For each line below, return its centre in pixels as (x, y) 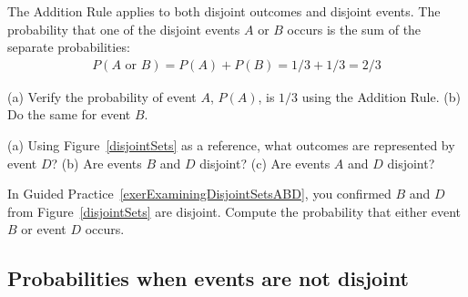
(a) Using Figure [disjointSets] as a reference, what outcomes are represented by (231, 145)
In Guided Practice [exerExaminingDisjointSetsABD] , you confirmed (199, 194)
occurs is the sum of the (354, 29)
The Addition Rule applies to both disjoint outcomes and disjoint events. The (224, 11)
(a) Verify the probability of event (102, 96)
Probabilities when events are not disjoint (208, 278)
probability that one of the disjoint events (124, 29)
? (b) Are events (97, 163)
